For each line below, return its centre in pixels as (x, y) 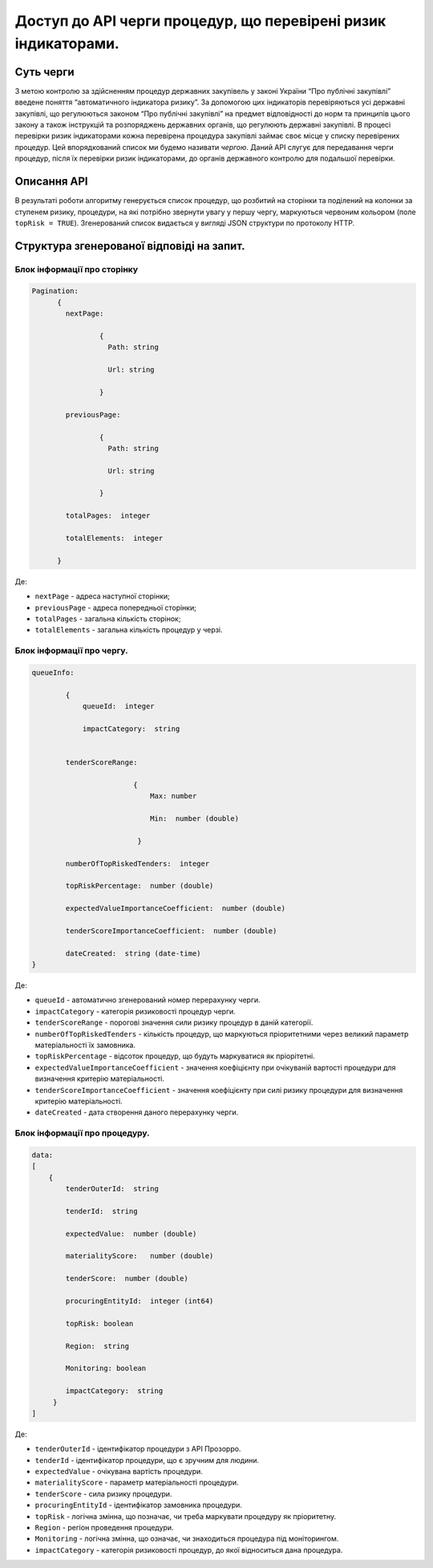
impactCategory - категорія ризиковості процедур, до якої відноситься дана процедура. (189, 1550)
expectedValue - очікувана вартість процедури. (119, 1472)
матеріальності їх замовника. (85, 1045)
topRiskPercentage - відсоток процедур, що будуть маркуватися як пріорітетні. (175, 1056)
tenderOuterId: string (112, 1189)
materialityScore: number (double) (140, 1256)
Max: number (173, 796)
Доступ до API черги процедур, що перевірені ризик (200, 21)
